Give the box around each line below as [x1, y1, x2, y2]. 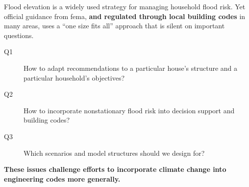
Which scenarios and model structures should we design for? [24, 147, 205, 158]
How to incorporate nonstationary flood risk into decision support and [24, 105, 235, 115]
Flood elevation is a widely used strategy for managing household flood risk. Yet [4, 1, 246, 11]
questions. [4, 30, 34, 40]
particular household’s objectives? [24, 72, 125, 83]
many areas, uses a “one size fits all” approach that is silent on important [4, 21, 225, 31]
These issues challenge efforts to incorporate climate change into [4, 164, 226, 174]
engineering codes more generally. [4, 173, 121, 184]
